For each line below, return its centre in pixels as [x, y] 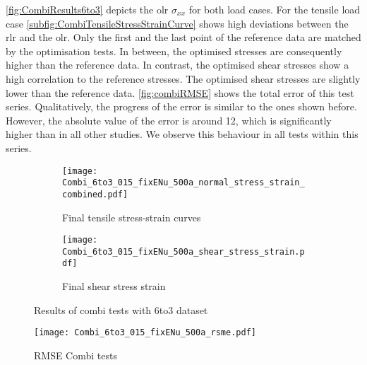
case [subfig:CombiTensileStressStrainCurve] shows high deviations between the [177, 23]
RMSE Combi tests [76, 355]
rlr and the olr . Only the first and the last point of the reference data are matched [183, 37]
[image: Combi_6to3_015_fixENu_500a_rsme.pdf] [145, 333]
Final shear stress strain [114, 286]
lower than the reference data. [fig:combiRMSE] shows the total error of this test [180, 92]
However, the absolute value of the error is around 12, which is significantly [169, 120]
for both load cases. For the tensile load [275, 9]
